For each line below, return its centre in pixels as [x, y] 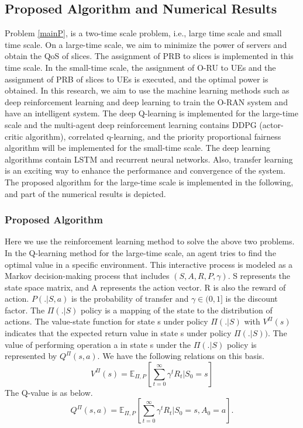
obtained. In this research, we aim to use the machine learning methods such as [147, 90]
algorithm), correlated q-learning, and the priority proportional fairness [153, 136]
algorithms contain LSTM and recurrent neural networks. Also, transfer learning [149, 159]
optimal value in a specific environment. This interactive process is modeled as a [149, 264]
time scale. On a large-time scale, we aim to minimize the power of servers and [146, 44]
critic [14, 136]
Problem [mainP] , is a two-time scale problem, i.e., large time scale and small [143, 33]
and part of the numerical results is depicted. [85, 193]
